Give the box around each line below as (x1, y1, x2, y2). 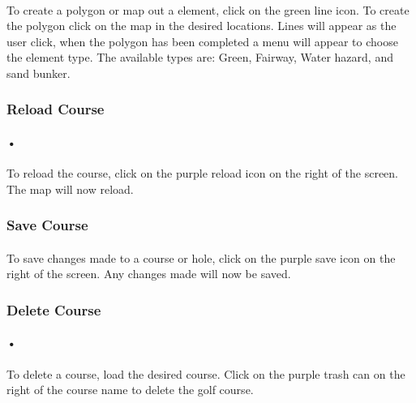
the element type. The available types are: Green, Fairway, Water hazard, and (6, 49, 393, 66)
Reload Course (6, 99, 105, 119)
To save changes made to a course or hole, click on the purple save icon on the (6, 249, 396, 266)
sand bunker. (6, 64, 71, 81)
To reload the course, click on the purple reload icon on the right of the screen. (6, 165, 398, 182)
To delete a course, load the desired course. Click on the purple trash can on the (6, 365, 405, 382)
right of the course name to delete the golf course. (6, 381, 254, 398)
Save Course (6, 215, 88, 235)
